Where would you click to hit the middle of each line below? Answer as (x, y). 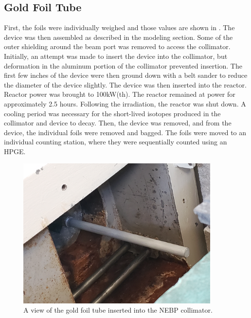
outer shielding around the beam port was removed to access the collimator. (117, 46)
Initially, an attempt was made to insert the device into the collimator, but (116, 56)
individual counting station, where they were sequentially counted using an (116, 142)
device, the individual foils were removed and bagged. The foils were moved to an (125, 132)
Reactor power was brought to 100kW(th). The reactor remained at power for (120, 94)
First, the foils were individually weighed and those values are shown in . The (119, 27)
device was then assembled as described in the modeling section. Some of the (118, 37)
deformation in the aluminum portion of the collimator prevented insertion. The (123, 65)
